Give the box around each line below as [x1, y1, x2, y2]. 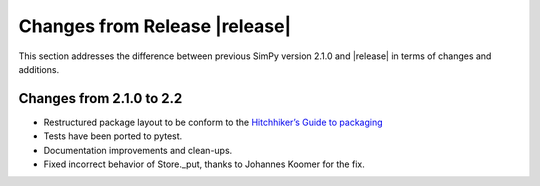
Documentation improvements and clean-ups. [43, 144, 233, 156]
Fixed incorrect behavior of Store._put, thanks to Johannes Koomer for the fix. [43, 158, 365, 170]
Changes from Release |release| [18, 15, 292, 37]
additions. [18, 63, 60, 75]
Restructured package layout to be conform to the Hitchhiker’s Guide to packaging [43, 116, 384, 128]
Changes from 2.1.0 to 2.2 [18, 90, 183, 107]
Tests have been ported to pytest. [43, 130, 183, 142]
